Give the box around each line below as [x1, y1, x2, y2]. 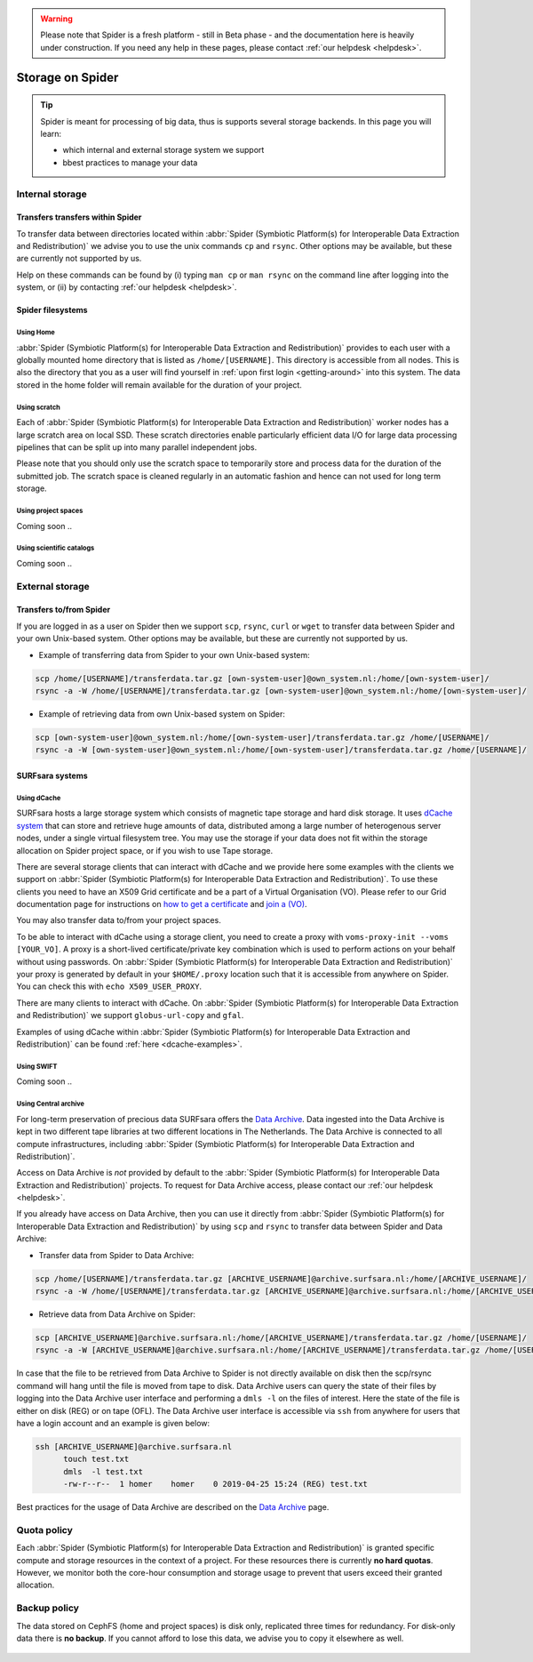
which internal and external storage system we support [62, 145, 265, 156]
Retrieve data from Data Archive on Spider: [38, 1308, 195, 1320]
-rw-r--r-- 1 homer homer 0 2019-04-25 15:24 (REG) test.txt [63, 1479, 369, 1489]
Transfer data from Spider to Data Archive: [38, 1249, 195, 1260]
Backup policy [16, 1602, 80, 1614]
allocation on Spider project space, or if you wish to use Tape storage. [16, 845, 274, 855]
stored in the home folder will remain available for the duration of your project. [16, 379, 302, 390]
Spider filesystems [16, 305, 88, 316]
